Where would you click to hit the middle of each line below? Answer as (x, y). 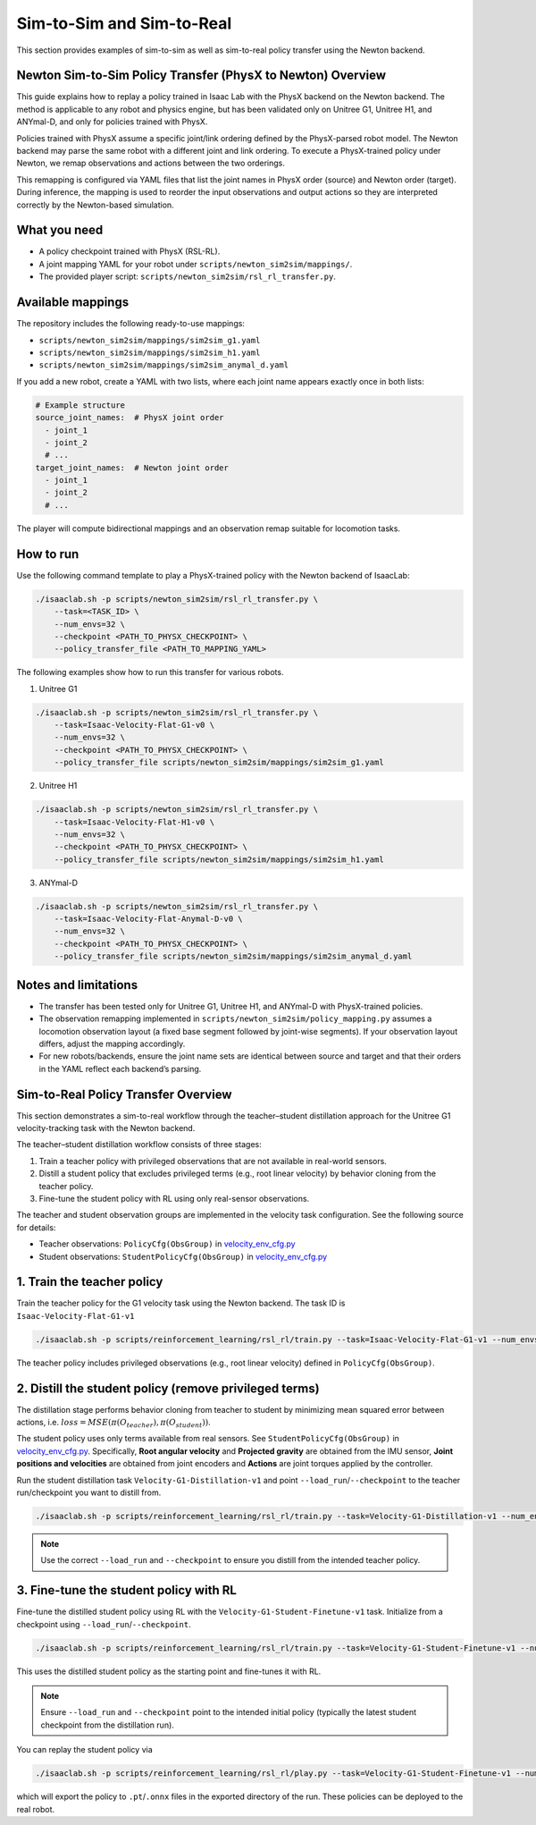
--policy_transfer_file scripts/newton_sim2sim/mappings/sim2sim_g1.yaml (219, 763)
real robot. (36, 1809)
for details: (36, 1227)
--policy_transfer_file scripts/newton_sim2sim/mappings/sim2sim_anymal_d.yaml (233, 956)
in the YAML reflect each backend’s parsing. (120, 1069)
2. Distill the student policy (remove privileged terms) (168, 1388)
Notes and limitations (77, 985)
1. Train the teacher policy (90, 1282)
